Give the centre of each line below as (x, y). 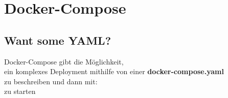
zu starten (20, 91)
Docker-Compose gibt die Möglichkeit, (64, 61)
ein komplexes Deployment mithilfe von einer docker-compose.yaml (114, 71)
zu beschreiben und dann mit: (51, 81)
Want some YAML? (58, 40)
